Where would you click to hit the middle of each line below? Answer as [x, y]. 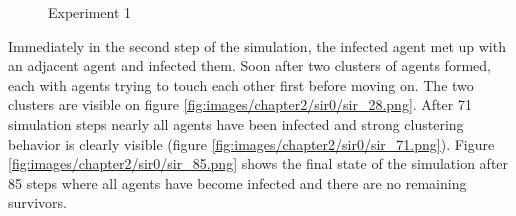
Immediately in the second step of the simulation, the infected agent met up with [257, 45]
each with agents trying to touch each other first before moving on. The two [241, 84]
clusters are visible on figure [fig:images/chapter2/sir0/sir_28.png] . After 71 [240, 104]
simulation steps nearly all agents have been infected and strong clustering [236, 123]
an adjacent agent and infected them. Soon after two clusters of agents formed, [249, 65]
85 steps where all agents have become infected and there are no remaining [237, 182]
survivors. [37, 202]
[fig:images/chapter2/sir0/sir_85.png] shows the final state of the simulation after [258, 163]
